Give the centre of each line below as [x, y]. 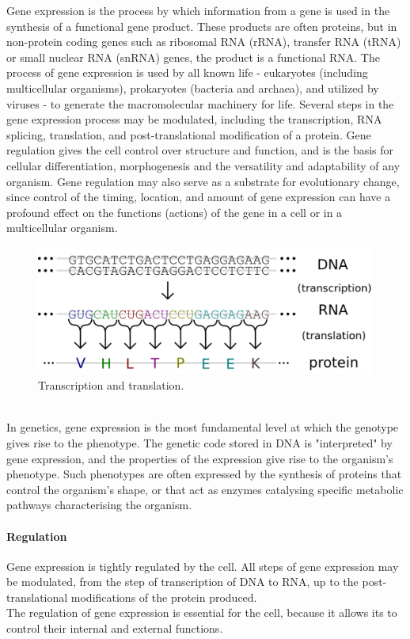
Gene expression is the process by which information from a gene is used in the [198, 10]
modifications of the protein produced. [164, 597]
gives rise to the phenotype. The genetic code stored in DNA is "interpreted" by [199, 442]
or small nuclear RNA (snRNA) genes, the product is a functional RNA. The [193, 57]
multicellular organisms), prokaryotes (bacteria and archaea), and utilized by [193, 87]
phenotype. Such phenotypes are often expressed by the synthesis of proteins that [204, 474]
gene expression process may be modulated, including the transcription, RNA [194, 119]
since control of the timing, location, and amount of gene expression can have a [199, 197]
